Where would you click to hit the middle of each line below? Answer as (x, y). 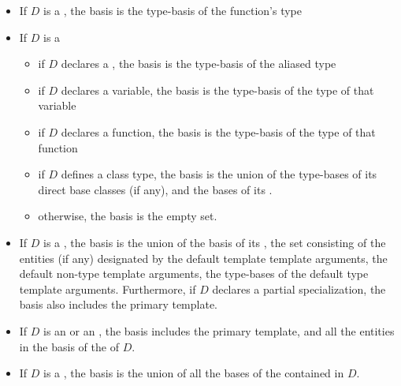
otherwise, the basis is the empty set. (128, 216)
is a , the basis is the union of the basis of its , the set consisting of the (215, 242)
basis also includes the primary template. (119, 304)
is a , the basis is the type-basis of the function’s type (173, 10)
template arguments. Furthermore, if (108, 289)
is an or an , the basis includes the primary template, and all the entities (219, 330)
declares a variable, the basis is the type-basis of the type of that (217, 90)
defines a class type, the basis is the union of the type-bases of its (219, 174)
